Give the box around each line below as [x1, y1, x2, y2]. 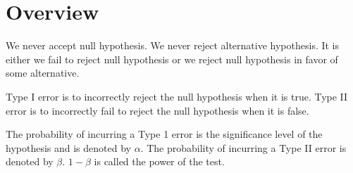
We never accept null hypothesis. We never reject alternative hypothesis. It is [6, 38, 340, 53]
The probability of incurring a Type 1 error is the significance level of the [6, 127, 323, 141]
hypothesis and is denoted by [6, 140, 131, 155]
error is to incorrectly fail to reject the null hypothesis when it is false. [6, 103, 309, 117]
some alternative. [6, 65, 80, 80]
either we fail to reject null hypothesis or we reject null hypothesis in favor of [6, 51, 338, 66]
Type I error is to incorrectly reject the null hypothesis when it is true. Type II [6, 89, 348, 103]
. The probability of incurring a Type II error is [140, 140, 347, 155]
